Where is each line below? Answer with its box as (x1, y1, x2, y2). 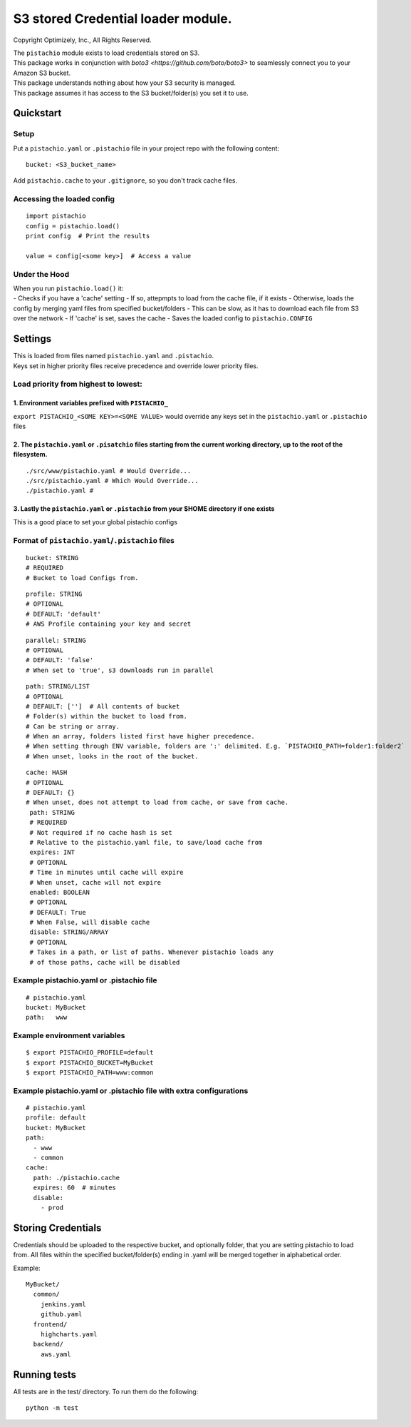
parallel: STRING (26, 636, 86, 644)
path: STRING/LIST (26, 682, 90, 691)
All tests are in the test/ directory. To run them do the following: (13, 1387, 199, 1396)
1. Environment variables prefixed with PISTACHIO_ (13, 399, 169, 407)
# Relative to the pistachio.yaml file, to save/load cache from (29, 838, 263, 846)
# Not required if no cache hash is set (29, 828, 172, 836)
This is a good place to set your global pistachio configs (13, 517, 178, 526)
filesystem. (13, 450, 48, 459)
